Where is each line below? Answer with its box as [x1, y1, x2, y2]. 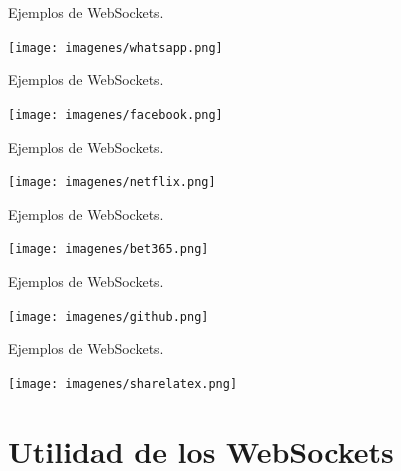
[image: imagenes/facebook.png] [8, 107, 223, 122]
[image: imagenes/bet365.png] [8, 242, 209, 257]
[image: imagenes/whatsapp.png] [8, 40, 223, 55]
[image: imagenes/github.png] [8, 309, 209, 324]
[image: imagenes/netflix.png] [8, 175, 216, 190]
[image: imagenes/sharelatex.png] [8, 376, 238, 391]
